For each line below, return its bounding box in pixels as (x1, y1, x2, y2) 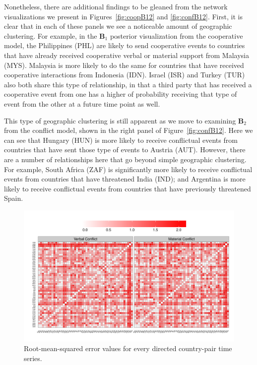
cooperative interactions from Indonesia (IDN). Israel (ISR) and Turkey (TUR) (4, 69, 245, 80)
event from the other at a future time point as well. (4, 98, 160, 109)
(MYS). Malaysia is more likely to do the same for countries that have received (4, 60, 244, 70)
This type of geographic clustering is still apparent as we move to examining (4, 115, 236, 125)
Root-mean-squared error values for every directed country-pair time (24, 343, 232, 354)
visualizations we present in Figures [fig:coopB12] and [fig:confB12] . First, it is (4, 11, 243, 21)
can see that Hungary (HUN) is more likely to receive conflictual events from (4, 134, 238, 145)
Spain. (4, 193, 23, 203)
